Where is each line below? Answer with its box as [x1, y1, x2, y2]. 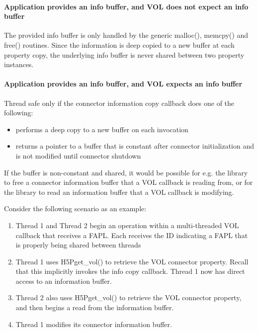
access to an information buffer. [15, 275, 112, 286]
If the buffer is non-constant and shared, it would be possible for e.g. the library [4, 167, 248, 177]
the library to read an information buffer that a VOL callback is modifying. [4, 186, 234, 197]
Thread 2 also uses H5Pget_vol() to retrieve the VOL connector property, [15, 292, 242, 303]
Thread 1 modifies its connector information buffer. [15, 319, 172, 329]
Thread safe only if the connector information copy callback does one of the [4, 97, 235, 108]
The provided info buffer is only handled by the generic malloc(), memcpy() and [4, 30, 248, 40]
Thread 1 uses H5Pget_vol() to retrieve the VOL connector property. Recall [15, 256, 249, 266]
